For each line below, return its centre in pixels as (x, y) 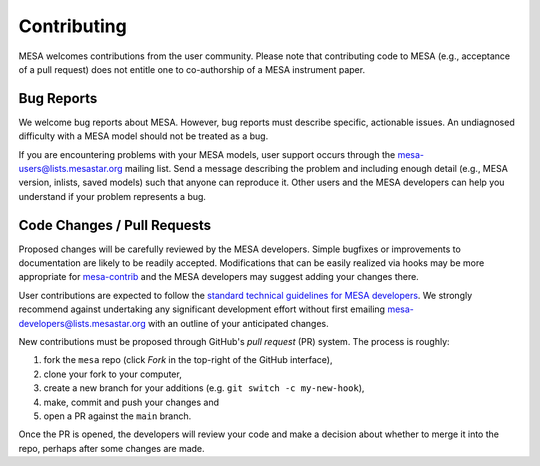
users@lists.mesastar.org (71, 169)
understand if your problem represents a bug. (112, 196)
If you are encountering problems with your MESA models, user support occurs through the (207, 154)
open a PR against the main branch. (117, 416)
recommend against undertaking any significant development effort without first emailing (201, 309)
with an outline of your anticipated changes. (238, 323)
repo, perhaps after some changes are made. (111, 448)
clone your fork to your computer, (112, 374)
